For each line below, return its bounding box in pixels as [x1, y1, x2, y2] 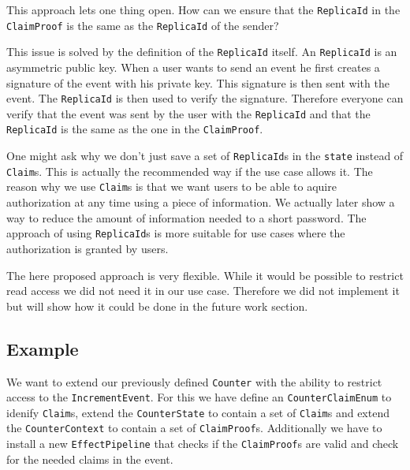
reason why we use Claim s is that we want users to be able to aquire [6, 178, 337, 195]
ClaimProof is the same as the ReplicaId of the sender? [6, 17, 279, 33]
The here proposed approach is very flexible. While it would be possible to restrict [6, 267, 404, 283]
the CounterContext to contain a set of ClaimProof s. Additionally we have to [6, 420, 382, 436]
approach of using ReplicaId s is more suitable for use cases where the [6, 225, 345, 241]
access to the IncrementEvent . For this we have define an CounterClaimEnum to [6, 389, 392, 405]
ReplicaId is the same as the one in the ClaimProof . [6, 121, 263, 137]
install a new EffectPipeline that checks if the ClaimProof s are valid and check [6, 435, 399, 452]
